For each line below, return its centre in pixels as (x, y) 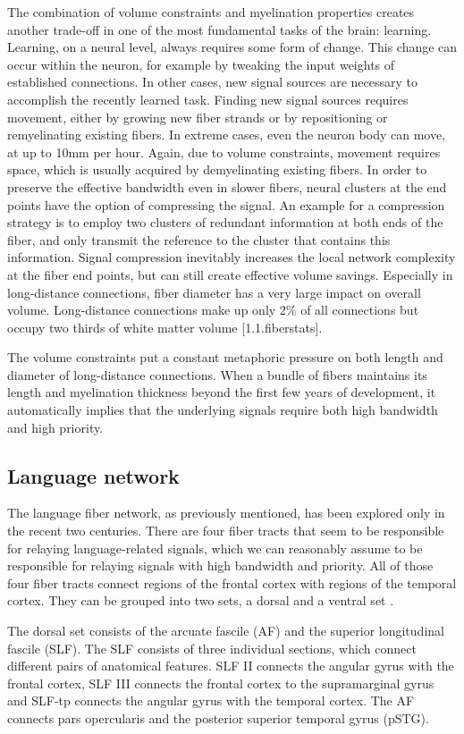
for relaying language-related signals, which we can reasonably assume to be (215, 548)
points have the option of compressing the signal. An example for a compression (226, 204)
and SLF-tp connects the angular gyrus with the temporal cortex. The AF (211, 700)
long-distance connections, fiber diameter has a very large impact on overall (214, 292)
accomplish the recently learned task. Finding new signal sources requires (208, 99)
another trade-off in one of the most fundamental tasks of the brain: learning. (219, 29)
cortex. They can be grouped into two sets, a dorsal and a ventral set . (201, 600)
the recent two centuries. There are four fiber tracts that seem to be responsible (226, 531)
